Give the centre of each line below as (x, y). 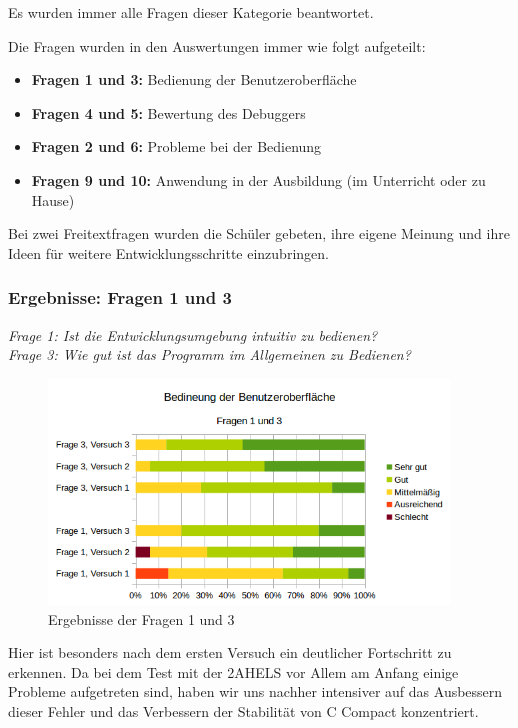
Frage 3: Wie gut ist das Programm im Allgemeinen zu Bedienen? (209, 354)
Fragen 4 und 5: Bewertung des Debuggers (168, 112)
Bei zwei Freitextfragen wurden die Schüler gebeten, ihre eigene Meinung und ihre (259, 233)
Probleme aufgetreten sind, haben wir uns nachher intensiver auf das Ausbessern (255, 691)
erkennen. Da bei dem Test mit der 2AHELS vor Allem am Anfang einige (233, 671)
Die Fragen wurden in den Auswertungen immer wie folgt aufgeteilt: (217, 45)
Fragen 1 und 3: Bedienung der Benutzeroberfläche (194, 79)
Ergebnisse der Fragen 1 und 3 (141, 618)
